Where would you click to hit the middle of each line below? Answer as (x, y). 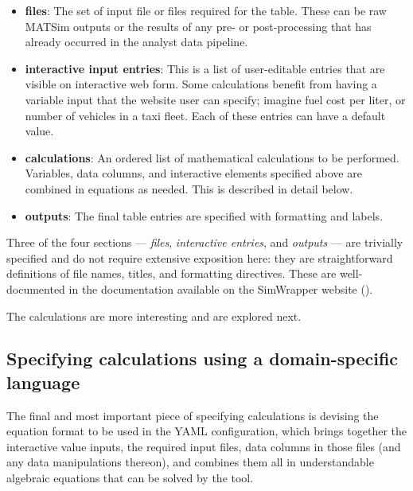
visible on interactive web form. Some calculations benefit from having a (201, 84)
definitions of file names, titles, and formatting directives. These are (171, 273)
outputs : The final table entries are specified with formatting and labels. (204, 215)
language (43, 382)
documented (36, 288)
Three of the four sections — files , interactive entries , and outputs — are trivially (205, 242)
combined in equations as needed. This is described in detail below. (189, 188)
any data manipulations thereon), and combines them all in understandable (190, 462)
